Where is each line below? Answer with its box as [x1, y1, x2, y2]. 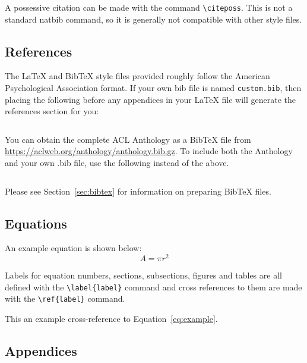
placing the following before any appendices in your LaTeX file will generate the [5, 93, 296, 105]
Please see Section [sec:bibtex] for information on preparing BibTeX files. [5, 184, 271, 197]
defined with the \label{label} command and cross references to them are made [5, 280, 302, 293]
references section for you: [5, 105, 99, 117]
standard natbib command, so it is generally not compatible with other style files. [5, 12, 302, 25]
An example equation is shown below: [5, 242, 142, 254]
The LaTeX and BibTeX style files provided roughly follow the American [5, 70, 270, 82]
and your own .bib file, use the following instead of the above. [5, 157, 229, 169]
